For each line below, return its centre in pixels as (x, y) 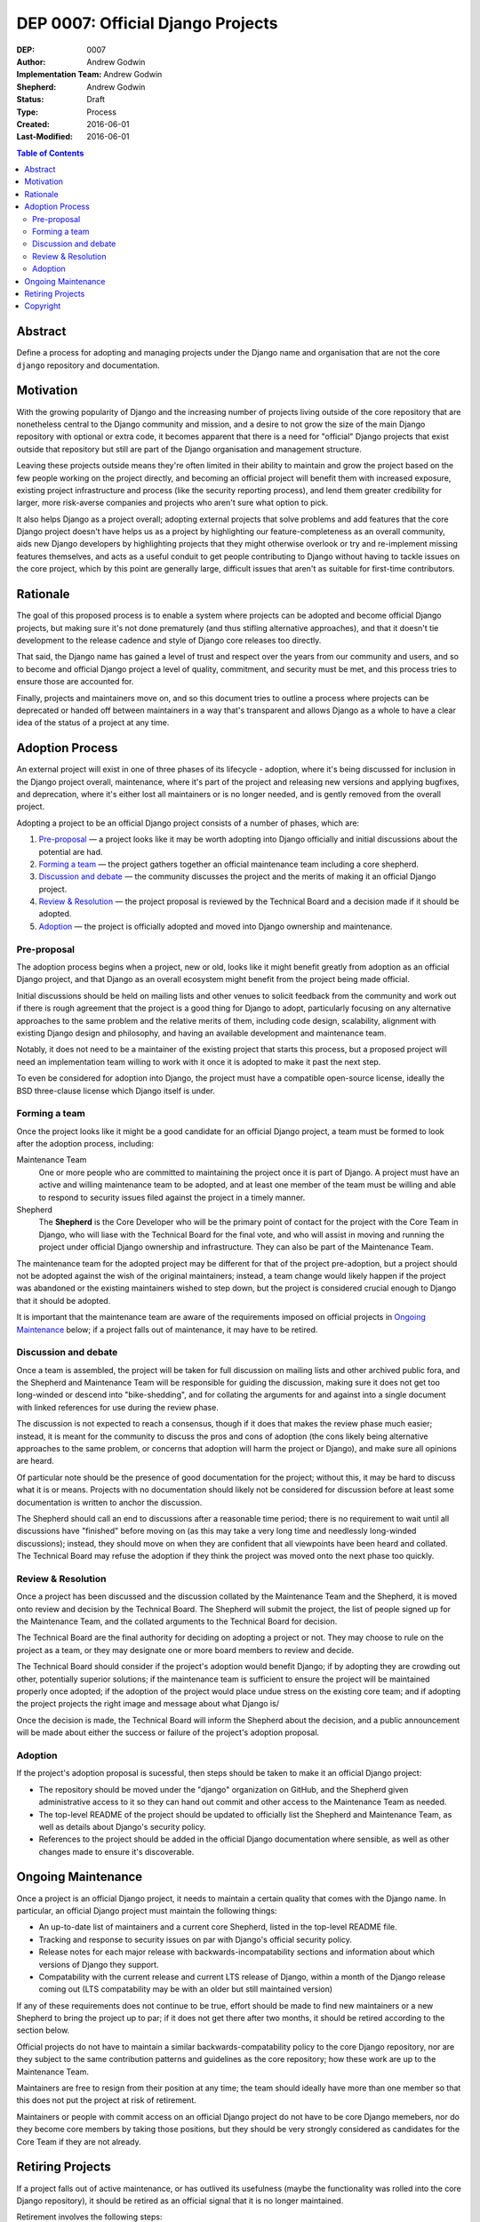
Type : (28, 112)
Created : (33, 124)
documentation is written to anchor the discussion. (109, 1502)
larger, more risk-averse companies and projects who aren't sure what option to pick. (172, 503)
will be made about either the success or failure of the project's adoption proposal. (168, 1732)
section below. (43, 2030)
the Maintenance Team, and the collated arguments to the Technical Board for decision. (177, 1621)
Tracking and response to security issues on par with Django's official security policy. (196, 1939)
